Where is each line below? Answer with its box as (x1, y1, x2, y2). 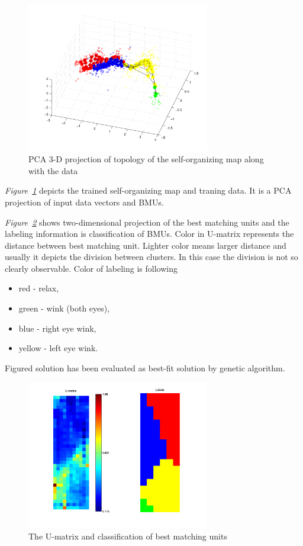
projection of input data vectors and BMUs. (5, 195, 164, 208)
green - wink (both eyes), (18, 302, 110, 314)
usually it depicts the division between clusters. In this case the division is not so (5, 250, 298, 263)
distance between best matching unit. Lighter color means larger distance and (5, 239, 286, 251)
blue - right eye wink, (18, 322, 96, 334)
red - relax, (18, 282, 59, 294)
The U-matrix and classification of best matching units (28, 530, 227, 542)
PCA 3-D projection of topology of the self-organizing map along (28, 153, 264, 165)
